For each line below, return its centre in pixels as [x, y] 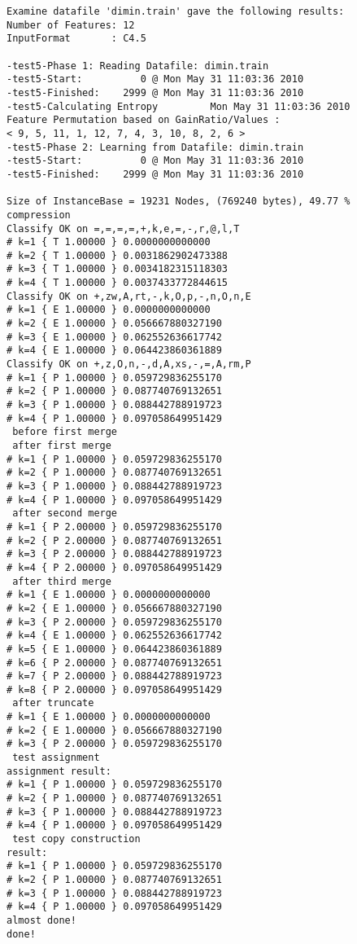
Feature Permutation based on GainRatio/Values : [144, 120]
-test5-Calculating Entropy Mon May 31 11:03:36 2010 [178, 106]
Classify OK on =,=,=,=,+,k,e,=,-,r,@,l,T [123, 228]
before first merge [65, 432]
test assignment [56, 758]
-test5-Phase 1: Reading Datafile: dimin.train [138, 66]
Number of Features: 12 [71, 25]
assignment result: [59, 771]
